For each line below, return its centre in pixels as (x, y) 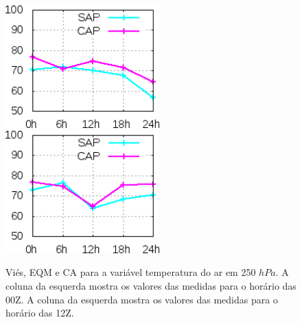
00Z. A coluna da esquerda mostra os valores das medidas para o (142, 299)
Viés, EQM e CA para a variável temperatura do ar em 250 (131, 272)
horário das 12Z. (40, 313)
